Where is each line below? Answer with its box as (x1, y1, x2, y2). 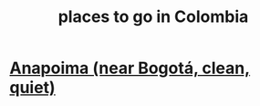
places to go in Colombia (57, 6, 249, 27)
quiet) (9, 78, 57, 98)
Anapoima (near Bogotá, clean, (9, 58, 251, 79)
